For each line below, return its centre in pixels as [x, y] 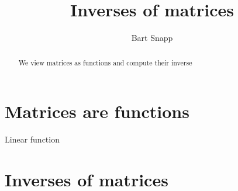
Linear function [32, 139]
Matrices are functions [97, 111]
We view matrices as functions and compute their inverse [105, 62]
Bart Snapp [152, 38]
